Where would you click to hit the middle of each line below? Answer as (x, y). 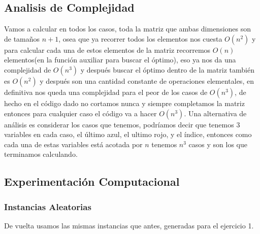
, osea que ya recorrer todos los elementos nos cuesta (140, 38)
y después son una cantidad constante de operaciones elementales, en (147, 80)
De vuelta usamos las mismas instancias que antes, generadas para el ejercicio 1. (129, 225)
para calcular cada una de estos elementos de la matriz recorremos (107, 49)
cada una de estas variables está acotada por (73, 144)
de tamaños (22, 38)
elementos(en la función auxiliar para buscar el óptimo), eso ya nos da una (120, 60)
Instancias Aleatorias (48, 206)
